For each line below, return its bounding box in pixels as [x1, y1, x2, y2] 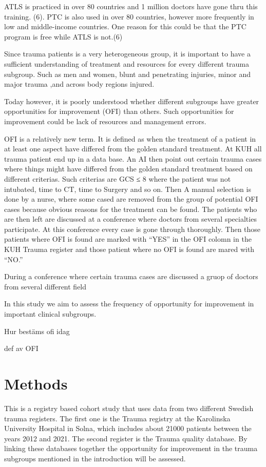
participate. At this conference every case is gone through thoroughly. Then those [4, 223, 261, 234]
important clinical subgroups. [4, 308, 97, 319]
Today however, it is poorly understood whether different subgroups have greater [4, 95, 259, 106]
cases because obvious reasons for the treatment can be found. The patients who [4, 203, 257, 214]
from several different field [4, 281, 87, 291]
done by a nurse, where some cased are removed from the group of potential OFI [4, 193, 258, 204]
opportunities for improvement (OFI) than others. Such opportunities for [4, 106, 234, 116]
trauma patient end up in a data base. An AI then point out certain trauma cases [4, 153, 262, 164]
